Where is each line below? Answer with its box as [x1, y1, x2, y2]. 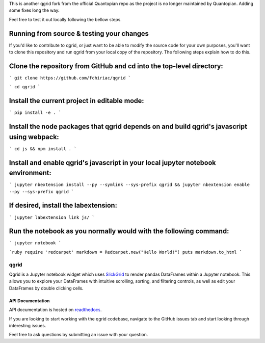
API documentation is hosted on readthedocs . [9, 307, 102, 313]
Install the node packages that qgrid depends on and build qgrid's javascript [9, 123, 247, 131]
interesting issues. [9, 322, 46, 328]
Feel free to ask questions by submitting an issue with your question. [9, 332, 148, 338]
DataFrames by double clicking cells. [9, 285, 83, 291]
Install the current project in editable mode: [9, 97, 144, 105]
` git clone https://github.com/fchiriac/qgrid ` [9, 75, 131, 80]
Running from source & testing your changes [9, 29, 149, 38]
